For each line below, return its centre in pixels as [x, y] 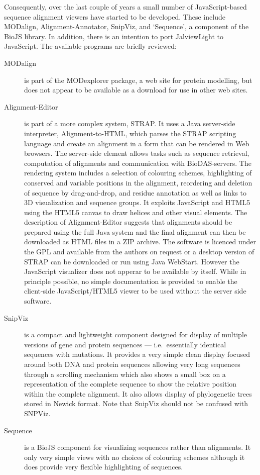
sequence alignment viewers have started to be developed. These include [115, 16]
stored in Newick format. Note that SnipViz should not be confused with [136, 403]
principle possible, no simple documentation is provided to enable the [131, 281]
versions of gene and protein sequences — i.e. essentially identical [125, 344]
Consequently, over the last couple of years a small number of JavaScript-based [125, 7]
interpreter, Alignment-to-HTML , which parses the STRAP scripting [130, 133]
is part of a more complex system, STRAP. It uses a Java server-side [130, 123]
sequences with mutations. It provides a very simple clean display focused [137, 354]
